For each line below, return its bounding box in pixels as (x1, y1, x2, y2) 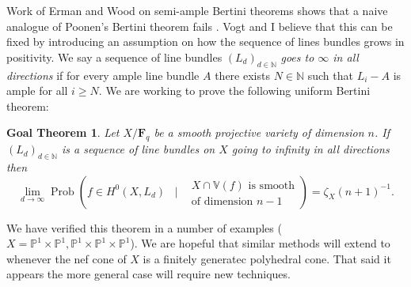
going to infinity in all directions (231, 141, 390, 157)
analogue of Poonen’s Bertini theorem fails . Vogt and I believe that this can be (6, 17, 393, 34)
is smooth (248, 179, 295, 191)
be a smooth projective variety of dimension (154, 124, 364, 141)
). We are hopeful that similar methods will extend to (130, 235, 390, 251)
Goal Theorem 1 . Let (6, 124, 120, 141)
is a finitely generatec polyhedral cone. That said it (143, 250, 391, 266)
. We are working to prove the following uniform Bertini (98, 82, 371, 99)
